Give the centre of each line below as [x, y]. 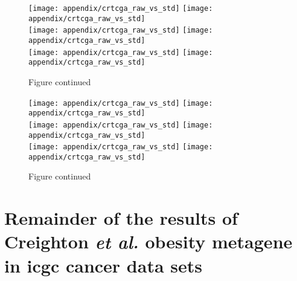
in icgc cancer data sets [103, 265]
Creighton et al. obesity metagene [148, 242]
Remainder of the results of [121, 218]
